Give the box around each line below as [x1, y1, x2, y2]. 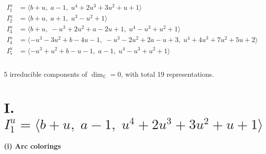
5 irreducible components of [4, 68, 88, 79]
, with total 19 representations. [121, 68, 214, 79]
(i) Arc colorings [4, 141, 61, 151]
